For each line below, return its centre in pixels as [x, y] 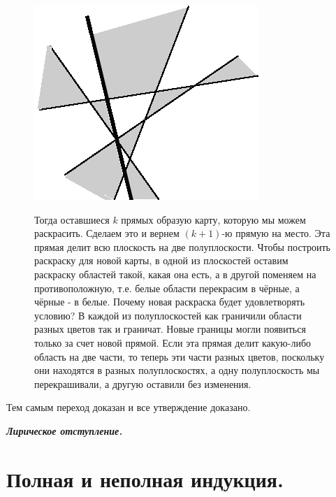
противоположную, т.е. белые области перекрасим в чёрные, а [167, 288]
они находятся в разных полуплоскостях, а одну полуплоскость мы [177, 370]
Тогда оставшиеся [72, 219]
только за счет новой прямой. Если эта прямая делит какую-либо [173, 342]
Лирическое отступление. [65, 430]
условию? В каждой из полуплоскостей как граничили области [168, 315]
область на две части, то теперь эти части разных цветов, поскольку [180, 356]
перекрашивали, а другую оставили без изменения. [143, 383]
